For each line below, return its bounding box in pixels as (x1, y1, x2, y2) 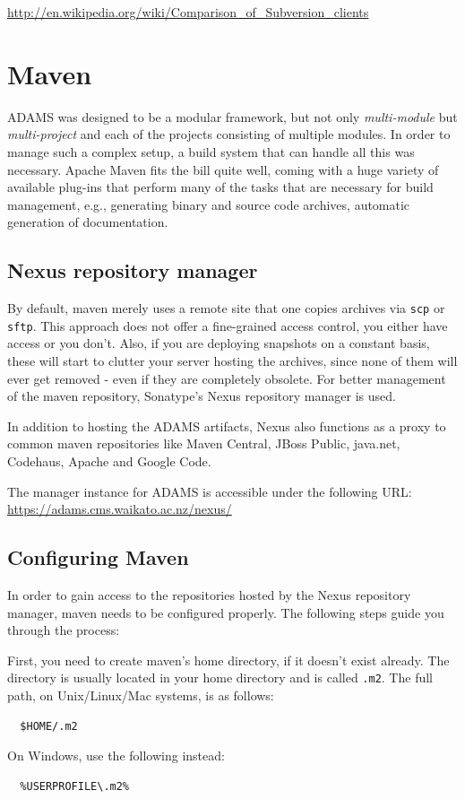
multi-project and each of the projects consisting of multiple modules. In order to (7, 125, 451, 143)
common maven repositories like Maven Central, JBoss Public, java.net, (7, 434, 400, 453)
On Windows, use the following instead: (7, 746, 225, 765)
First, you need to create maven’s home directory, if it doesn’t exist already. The (7, 650, 450, 669)
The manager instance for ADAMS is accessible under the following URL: (7, 482, 412, 500)
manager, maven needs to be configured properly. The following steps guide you (7, 603, 444, 621)
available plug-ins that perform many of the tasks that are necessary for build (7, 178, 434, 196)
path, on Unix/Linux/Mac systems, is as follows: (7, 685, 274, 704)
